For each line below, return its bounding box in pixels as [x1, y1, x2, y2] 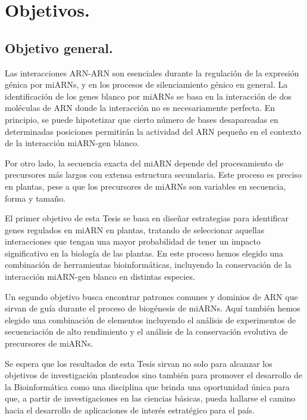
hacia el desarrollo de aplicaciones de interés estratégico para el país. [5, 404, 255, 416]
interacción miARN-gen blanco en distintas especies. [5, 270, 195, 283]
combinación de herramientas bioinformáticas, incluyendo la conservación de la [5, 258, 292, 271]
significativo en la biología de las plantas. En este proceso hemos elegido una [5, 246, 284, 259]
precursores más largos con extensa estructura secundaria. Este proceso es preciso [5, 168, 302, 181]
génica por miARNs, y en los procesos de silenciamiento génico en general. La [5, 78, 288, 91]
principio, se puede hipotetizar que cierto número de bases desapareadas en [5, 113, 278, 125]
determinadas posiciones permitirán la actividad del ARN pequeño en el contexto [5, 125, 301, 137]
